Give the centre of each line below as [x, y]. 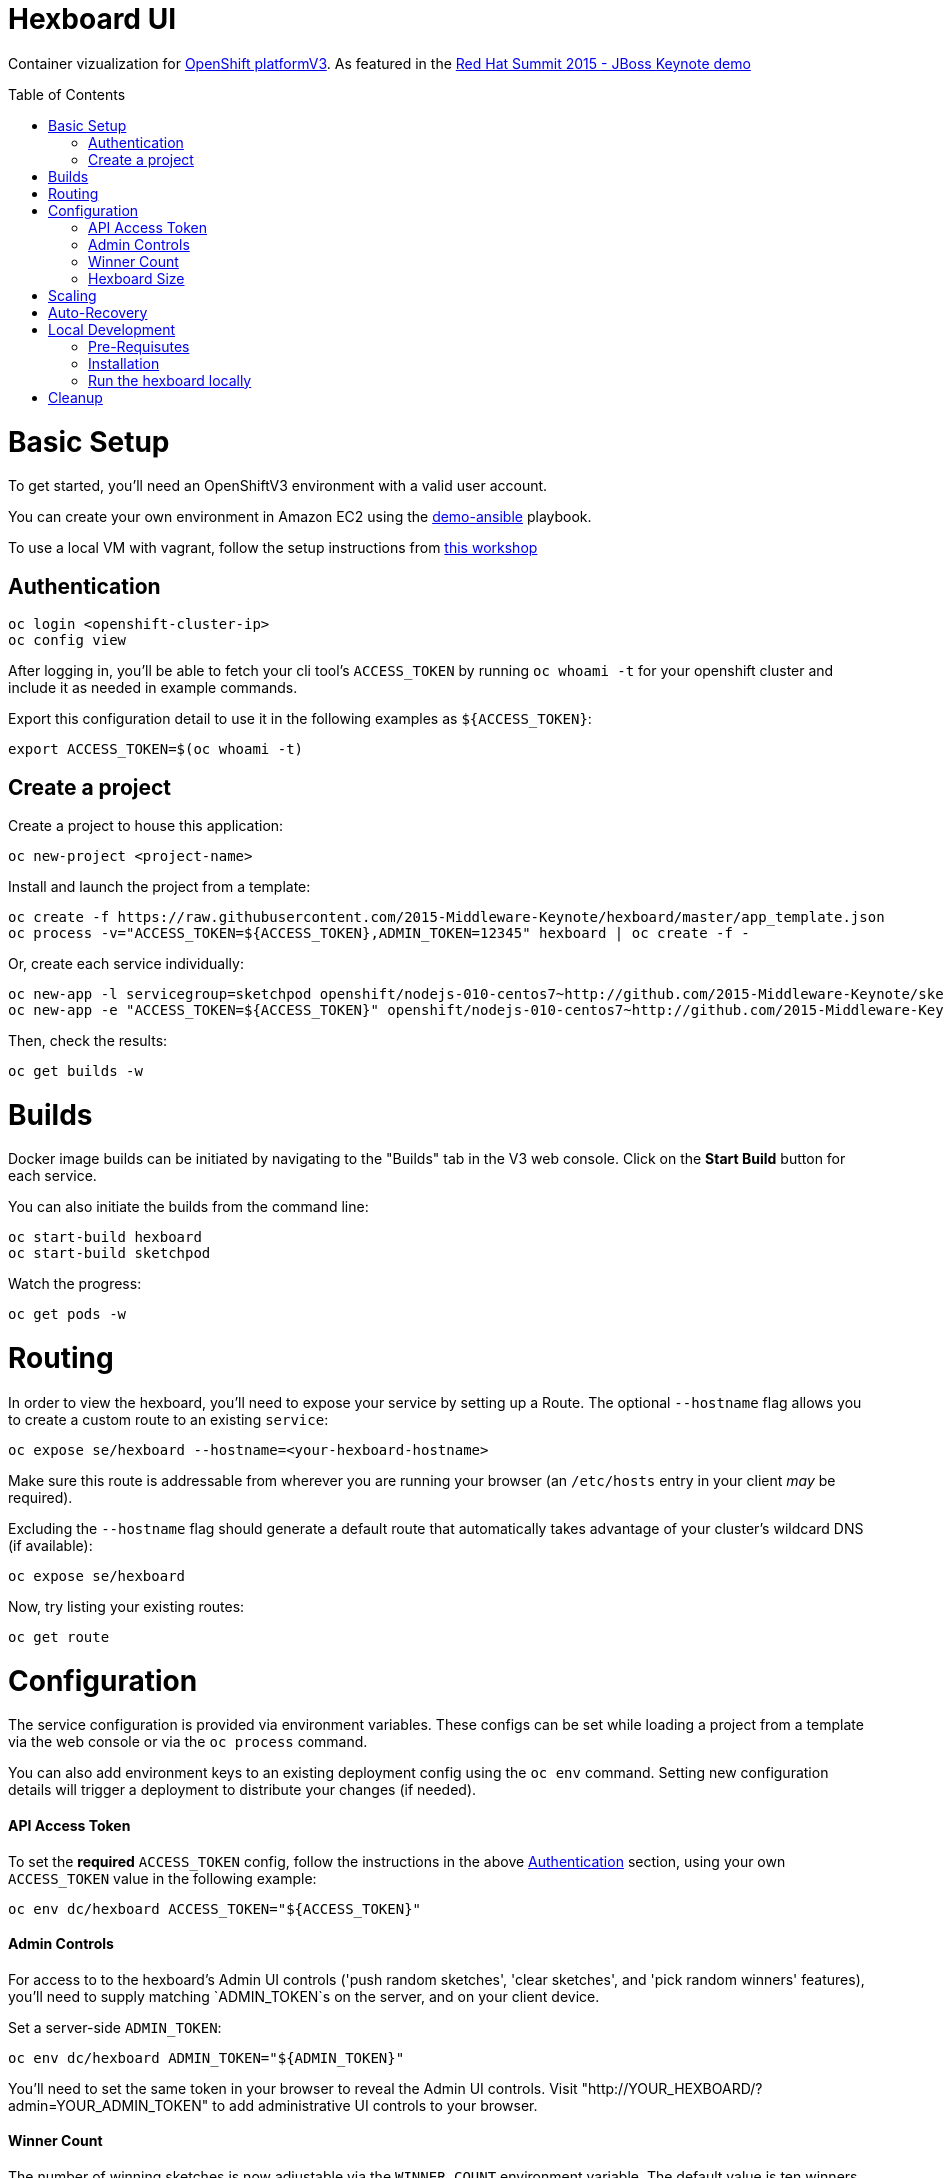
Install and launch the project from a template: [159, 886]
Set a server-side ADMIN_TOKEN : [115, 2027]
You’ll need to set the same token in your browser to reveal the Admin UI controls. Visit [293, 2088]
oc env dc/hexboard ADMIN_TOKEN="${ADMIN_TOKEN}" [206, 2057]
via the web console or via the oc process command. [188, 1742]
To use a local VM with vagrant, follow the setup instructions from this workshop [273, 548]
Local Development [112, 329]
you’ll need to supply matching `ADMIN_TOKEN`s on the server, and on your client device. [304, 1996]
